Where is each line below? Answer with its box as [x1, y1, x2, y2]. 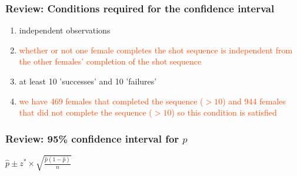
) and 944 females [222, 94, 286, 107]
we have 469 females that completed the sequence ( [19, 94, 203, 107]
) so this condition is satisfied [171, 106, 277, 119]
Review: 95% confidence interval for [5, 131, 179, 145]
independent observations [19, 24, 111, 36]
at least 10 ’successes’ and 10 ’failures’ [19, 75, 157, 87]
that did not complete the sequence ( [19, 106, 152, 119]
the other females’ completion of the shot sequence [19, 55, 202, 67]
